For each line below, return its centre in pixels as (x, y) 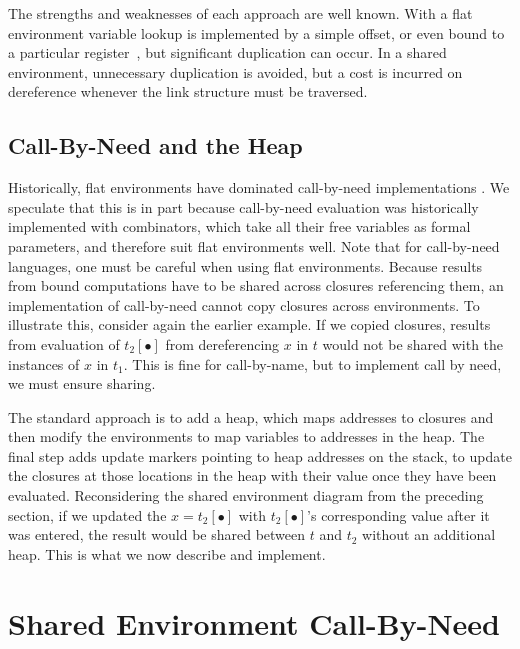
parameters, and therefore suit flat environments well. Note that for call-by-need (254, 245)
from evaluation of (64, 343)
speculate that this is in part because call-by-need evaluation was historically (243, 206)
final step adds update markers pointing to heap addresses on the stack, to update (260, 455)
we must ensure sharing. (82, 383)
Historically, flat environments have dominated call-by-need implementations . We (259, 187)
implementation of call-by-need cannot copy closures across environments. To (244, 304)
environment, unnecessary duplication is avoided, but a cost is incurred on (235, 71)
